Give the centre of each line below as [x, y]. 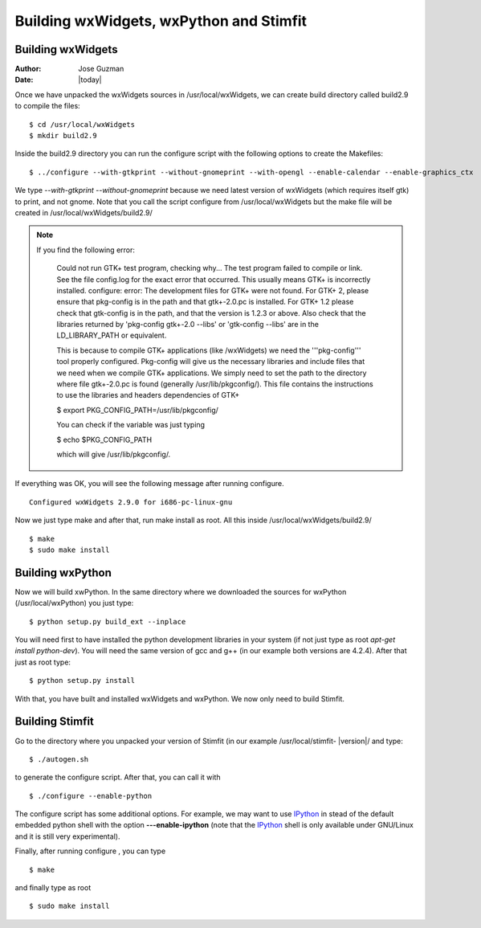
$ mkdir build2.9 [63, 136]
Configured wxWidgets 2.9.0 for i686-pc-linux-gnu [131, 502]
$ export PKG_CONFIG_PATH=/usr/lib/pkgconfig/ [137, 410]
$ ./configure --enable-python [91, 796]
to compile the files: [47, 106]
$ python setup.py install [82, 681]
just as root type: [43, 662]
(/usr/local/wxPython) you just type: [74, 603]
